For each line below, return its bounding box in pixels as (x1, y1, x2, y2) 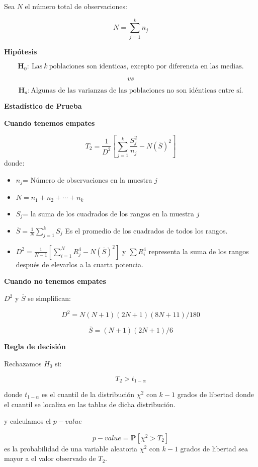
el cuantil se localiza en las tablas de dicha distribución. (4, 399, 176, 409)
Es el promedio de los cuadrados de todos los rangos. (65, 225, 228, 236)
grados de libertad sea (180, 443, 248, 453)
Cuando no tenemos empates (4, 276, 106, 286)
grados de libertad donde (177, 388, 254, 399)
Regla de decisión (4, 341, 66, 352)
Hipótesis (4, 46, 37, 56)
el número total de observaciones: (25, 1, 127, 11)
